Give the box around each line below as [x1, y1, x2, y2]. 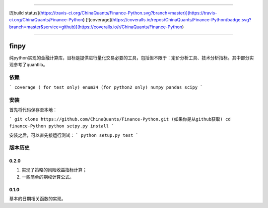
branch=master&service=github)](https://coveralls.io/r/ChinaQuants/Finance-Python [9, 24, 183, 30]
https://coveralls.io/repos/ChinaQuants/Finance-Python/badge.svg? [112, 17, 252, 23]
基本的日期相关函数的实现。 [9, 196, 66, 202]
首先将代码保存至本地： [9, 107, 57, 113]
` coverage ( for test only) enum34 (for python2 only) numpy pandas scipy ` [9, 85, 203, 90]
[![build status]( [9, 10, 41, 16]
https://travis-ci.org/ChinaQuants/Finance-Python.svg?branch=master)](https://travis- [40, 10, 217, 16]
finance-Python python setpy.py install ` [9, 123, 114, 129]
